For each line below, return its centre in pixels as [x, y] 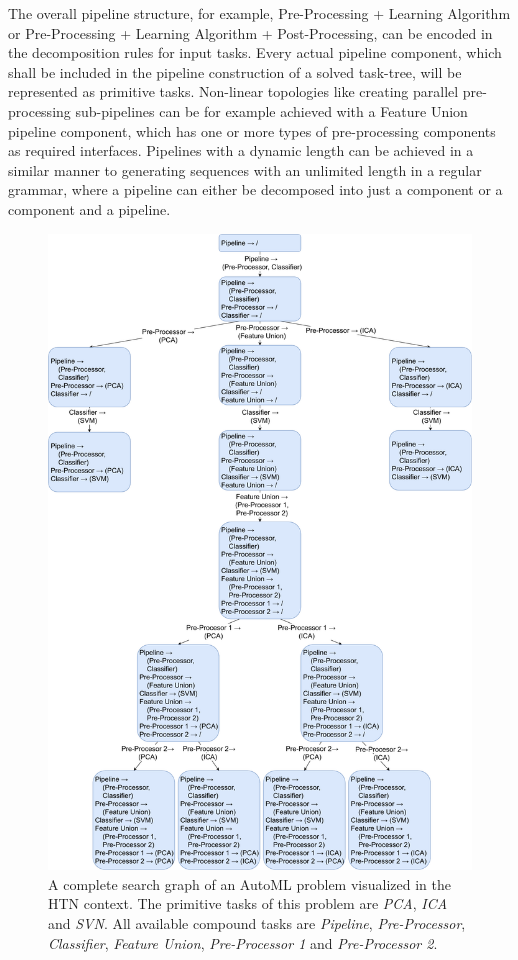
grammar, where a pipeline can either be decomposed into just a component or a [255, 189]
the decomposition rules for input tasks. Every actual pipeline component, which [255, 52]
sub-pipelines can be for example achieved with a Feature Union [271, 110]
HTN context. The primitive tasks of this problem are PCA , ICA [248, 903]
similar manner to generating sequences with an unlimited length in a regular [245, 169]
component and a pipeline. [89, 208]
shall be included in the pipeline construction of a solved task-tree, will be [235, 71]
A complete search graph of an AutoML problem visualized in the [249, 883]
